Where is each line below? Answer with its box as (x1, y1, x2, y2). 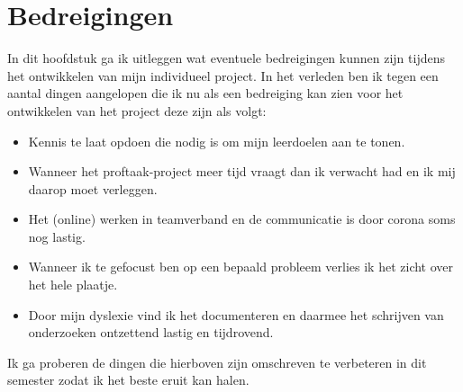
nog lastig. (28, 227, 86, 245)
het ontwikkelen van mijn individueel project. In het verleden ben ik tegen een (7, 66, 439, 85)
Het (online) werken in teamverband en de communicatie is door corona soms (28, 209, 456, 228)
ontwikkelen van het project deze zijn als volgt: (7, 101, 267, 120)
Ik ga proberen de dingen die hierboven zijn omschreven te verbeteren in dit (7, 352, 427, 371)
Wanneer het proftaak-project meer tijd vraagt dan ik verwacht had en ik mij (28, 162, 456, 181)
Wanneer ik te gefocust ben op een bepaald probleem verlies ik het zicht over (28, 257, 454, 276)
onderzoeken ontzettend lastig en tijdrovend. (28, 323, 274, 342)
